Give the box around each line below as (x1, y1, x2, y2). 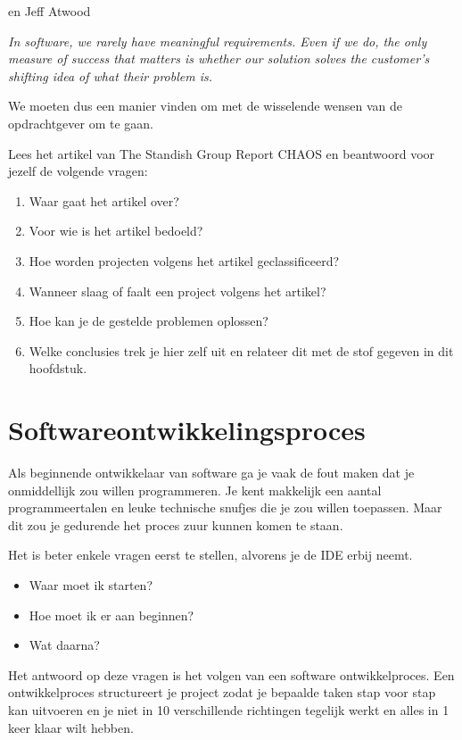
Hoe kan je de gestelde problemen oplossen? (29, 312, 268, 330)
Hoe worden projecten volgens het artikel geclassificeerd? (29, 251, 340, 270)
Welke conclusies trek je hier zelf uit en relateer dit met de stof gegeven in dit (29, 341, 454, 360)
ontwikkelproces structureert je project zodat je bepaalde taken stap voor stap (8, 683, 436, 702)
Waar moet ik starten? (29, 576, 153, 594)
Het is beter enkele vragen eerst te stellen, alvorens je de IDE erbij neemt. (8, 545, 413, 564)
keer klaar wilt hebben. (8, 718, 134, 736)
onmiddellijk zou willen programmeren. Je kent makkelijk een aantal (8, 480, 382, 499)
